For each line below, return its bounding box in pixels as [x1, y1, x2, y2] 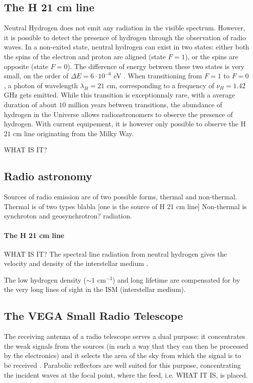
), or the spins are [185, 51, 238, 61]
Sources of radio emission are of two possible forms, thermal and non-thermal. [4, 191, 237, 202]
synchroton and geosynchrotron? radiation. [4, 211, 132, 221]
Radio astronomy [4, 168, 92, 184]
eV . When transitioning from [113, 71, 202, 81]
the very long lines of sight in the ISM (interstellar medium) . [4, 284, 186, 294]
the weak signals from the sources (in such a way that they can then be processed [4, 340, 248, 351]
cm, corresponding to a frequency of [106, 80, 214, 90]
